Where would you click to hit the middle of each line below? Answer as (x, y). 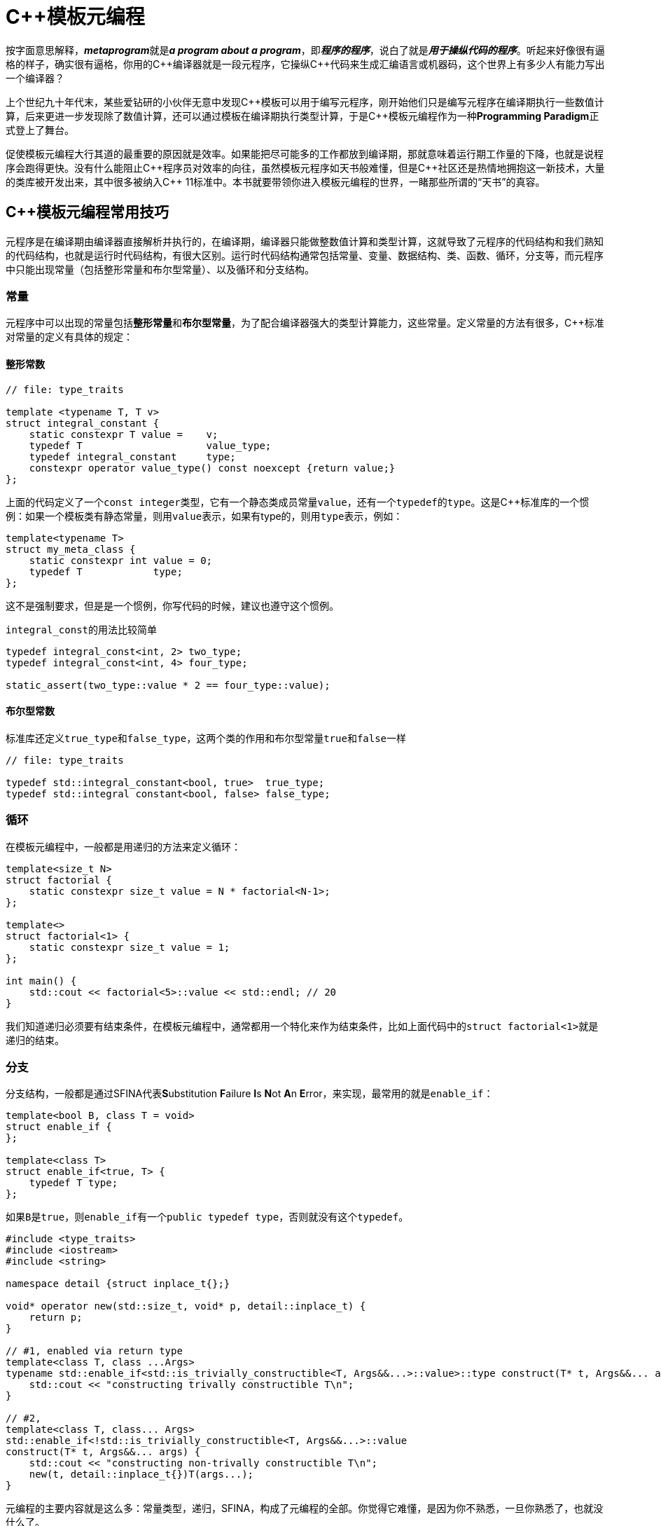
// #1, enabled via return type (94, 1351)
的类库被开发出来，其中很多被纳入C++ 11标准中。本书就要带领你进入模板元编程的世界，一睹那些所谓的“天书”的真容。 (276, 181)
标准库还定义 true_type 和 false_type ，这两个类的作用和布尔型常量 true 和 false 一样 (206, 738)
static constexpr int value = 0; (121, 560)
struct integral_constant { (83, 423)
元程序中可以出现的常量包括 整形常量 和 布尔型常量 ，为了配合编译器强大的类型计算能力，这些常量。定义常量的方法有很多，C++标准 (305, 323)
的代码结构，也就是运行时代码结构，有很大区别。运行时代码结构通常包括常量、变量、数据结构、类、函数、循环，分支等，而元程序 (305, 255)
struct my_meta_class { (71, 549)
